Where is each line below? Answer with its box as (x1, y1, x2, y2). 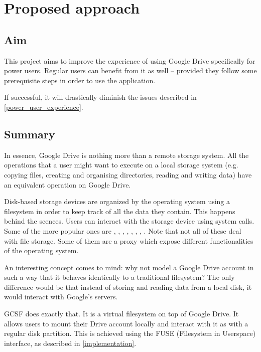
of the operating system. (4, 245, 79, 256)
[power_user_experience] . (4, 101, 83, 112)
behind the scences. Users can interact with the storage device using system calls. (4, 216, 254, 226)
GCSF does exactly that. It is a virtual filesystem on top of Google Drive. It (4, 308, 239, 319)
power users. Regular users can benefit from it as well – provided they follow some (4, 65, 257, 76)
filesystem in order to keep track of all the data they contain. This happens (4, 206, 235, 216)
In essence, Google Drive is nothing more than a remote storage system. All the (4, 149, 249, 160)
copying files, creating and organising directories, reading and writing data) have (4, 169, 252, 180)
